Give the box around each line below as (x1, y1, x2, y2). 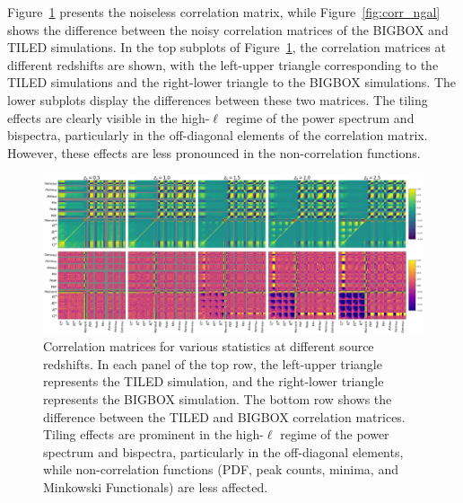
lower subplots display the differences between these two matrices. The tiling (7, 90, 428, 109)
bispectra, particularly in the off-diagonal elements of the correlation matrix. (7, 126, 428, 145)
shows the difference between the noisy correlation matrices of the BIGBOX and (7, 20, 449, 39)
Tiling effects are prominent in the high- (43, 425, 264, 444)
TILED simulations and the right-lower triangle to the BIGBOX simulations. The (7, 73, 457, 92)
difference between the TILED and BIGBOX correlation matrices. (43, 407, 406, 426)
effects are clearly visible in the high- (7, 108, 210, 127)
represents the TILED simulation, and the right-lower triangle (43, 372, 384, 391)
